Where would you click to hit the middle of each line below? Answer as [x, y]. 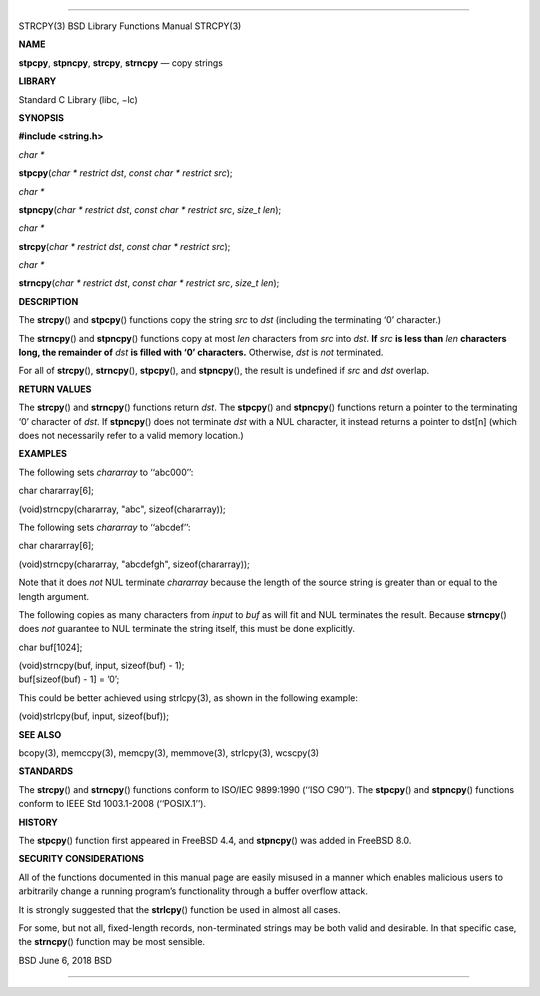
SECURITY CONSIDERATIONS [81, 859]
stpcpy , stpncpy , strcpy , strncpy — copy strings [121, 62]
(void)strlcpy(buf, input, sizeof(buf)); [94, 716]
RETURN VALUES [55, 389]
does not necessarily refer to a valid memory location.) [131, 435]
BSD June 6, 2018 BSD [65, 960]
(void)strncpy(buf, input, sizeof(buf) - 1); [101, 666]
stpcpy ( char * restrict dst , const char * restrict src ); [126, 173]
